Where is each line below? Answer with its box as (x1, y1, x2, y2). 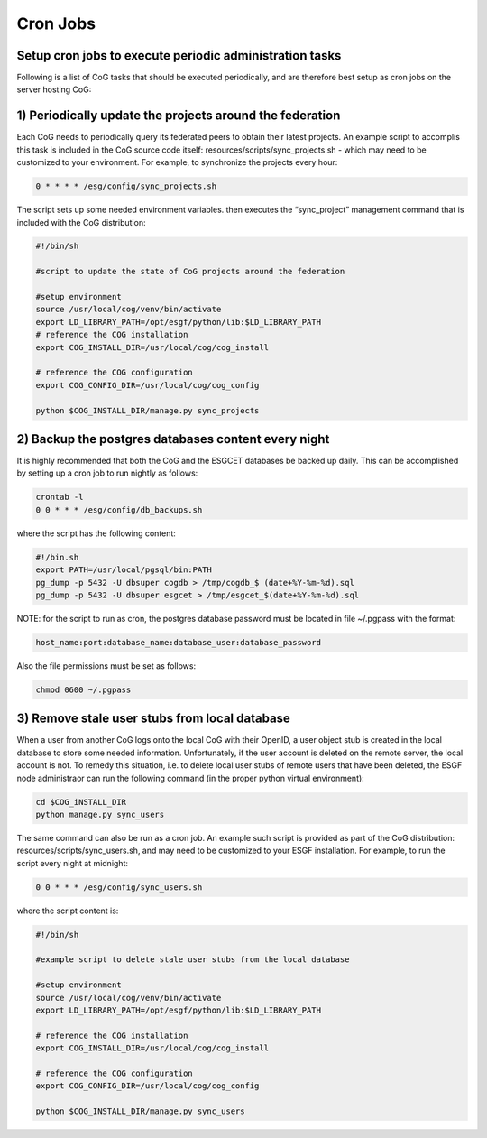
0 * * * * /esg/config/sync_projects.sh (35, 181, 216, 191)
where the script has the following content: (16, 528, 176, 539)
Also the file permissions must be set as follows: (16, 660, 197, 671)
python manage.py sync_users (35, 809, 165, 819)
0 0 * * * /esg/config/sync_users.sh (35, 882, 203, 893)
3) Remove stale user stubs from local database (16, 711, 290, 726)
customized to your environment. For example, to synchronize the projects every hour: (16, 157, 338, 168)
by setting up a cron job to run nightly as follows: (16, 467, 198, 478)
